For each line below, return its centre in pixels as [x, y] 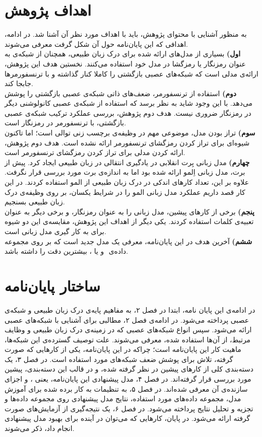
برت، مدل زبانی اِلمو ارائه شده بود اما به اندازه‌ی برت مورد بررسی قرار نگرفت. [125, 172]
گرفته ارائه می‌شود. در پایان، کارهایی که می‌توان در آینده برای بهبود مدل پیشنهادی [127, 418]
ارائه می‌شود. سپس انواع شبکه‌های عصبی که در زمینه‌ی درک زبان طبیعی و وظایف [128, 330]
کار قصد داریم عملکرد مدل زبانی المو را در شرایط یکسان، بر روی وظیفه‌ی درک [125, 192]
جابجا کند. [19, 83]
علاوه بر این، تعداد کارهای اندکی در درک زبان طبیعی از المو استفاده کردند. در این [127, 182]
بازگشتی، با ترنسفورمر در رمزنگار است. [65, 123]
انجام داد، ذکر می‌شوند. [40, 428]
